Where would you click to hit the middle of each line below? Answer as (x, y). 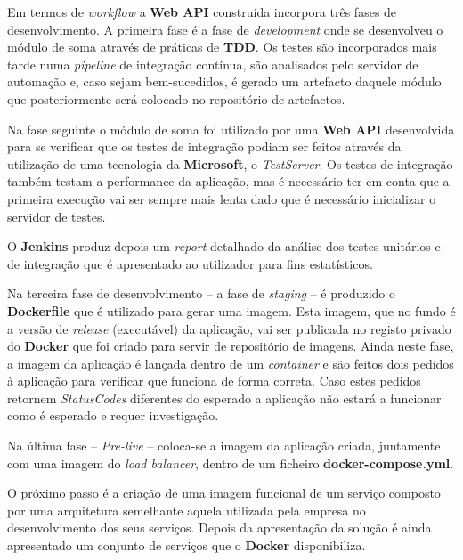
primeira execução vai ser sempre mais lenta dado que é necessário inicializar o (222, 198)
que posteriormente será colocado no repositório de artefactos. (176, 98)
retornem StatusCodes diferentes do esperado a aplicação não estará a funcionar (224, 398)
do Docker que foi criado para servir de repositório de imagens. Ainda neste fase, (231, 346)
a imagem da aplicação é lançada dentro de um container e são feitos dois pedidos (231, 363)
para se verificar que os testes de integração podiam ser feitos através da (204, 146)
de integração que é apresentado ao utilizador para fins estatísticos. (190, 263)
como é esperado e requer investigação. (113, 415)
